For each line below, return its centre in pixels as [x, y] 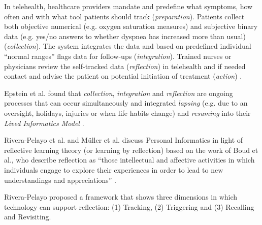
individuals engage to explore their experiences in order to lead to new [114, 169]
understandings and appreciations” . [60, 180]
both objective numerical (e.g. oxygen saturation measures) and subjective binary [131, 26]
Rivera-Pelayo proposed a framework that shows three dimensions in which [121, 197]
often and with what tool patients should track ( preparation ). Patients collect [124, 16]
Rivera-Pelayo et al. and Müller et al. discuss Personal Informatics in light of [124, 140]
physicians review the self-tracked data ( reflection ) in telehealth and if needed [125, 66]
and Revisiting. [28, 217]
